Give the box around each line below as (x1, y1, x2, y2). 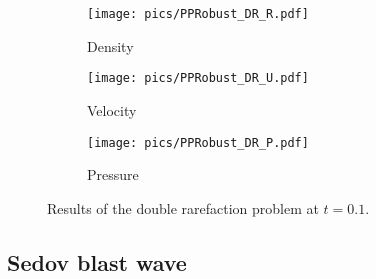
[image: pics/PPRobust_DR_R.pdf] (87, 7, 309, 21)
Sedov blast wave (7, 246, 187, 277)
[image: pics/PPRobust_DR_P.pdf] (87, 135, 309, 150)
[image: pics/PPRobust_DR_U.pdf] (87, 71, 309, 86)
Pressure (87, 164, 139, 185)
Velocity (87, 99, 137, 120)
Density (87, 35, 134, 56)
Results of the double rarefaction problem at (47, 197, 319, 218)
